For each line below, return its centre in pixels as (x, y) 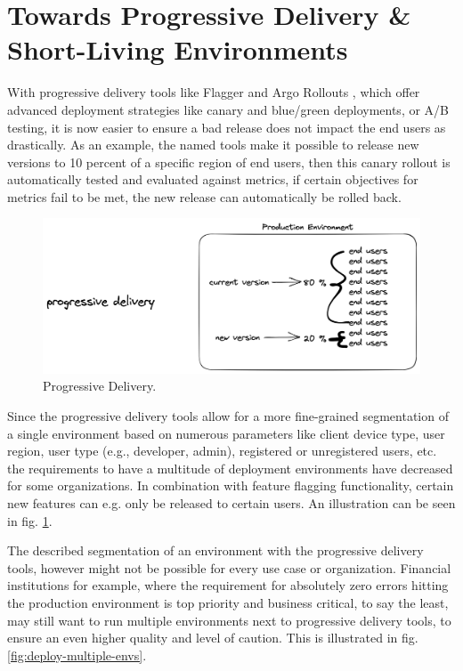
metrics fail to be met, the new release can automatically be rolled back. (204, 196)
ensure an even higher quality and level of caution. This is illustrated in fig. (213, 638)
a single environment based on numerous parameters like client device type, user (226, 433)
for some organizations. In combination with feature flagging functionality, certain (231, 485)
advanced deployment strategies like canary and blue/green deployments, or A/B (228, 109)
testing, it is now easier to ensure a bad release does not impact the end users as (227, 127)
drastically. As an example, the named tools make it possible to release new (213, 145)
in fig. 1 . (30, 520)
